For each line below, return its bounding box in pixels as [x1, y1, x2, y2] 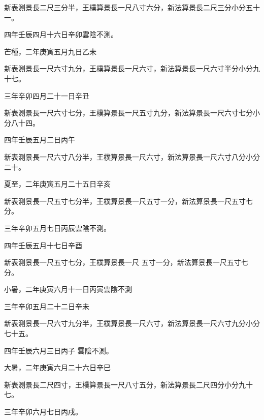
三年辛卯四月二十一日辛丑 [4, 90, 89, 101]
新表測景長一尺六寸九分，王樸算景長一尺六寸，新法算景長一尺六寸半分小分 [4, 63, 253, 74]
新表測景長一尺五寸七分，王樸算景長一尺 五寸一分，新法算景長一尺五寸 [4, 257, 241, 267]
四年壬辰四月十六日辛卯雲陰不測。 [4, 29, 118, 40]
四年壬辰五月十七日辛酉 [4, 239, 82, 250]
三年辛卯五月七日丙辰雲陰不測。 [4, 222, 111, 233]
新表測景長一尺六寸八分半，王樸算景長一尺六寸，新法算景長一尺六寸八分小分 [4, 151, 260, 162]
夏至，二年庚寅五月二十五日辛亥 [4, 178, 111, 189]
